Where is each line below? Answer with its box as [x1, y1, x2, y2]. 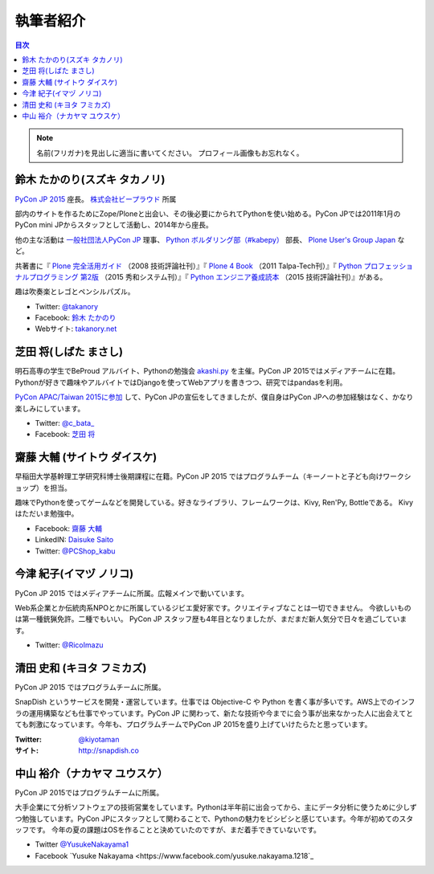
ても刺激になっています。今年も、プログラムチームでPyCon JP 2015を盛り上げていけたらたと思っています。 [14, 720, 372, 729]
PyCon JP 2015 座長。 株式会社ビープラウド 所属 [14, 194, 177, 204]
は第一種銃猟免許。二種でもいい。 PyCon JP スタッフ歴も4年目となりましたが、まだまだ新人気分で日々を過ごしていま [14, 615, 407, 624]
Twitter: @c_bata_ [35, 418, 95, 427]
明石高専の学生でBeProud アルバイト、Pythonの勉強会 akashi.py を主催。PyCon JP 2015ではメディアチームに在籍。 [14, 366, 400, 376]
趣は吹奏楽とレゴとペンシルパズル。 [14, 287, 135, 296]
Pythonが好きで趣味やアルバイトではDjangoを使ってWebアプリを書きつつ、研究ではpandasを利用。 [14, 378, 347, 387]
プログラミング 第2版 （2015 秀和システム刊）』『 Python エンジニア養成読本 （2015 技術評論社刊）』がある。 [28, 272, 387, 281]
